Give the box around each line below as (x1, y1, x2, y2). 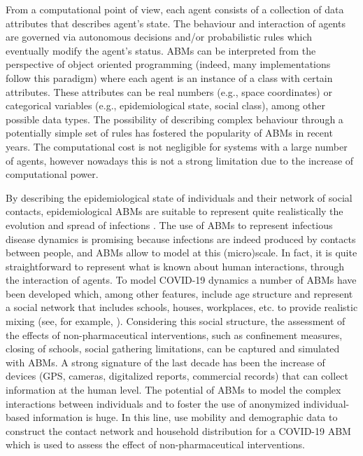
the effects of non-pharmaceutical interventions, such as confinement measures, (6, 327, 343, 342)
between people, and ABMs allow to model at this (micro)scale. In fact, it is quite (6, 245, 357, 260)
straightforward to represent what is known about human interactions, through (6, 258, 345, 273)
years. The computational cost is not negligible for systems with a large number (6, 139, 348, 153)
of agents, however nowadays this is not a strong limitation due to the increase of (6, 153, 354, 167)
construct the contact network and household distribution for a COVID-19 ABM (6, 423, 351, 438)
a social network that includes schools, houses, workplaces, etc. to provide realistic (6, 300, 358, 315)
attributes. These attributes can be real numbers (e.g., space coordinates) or (6, 84, 332, 99)
